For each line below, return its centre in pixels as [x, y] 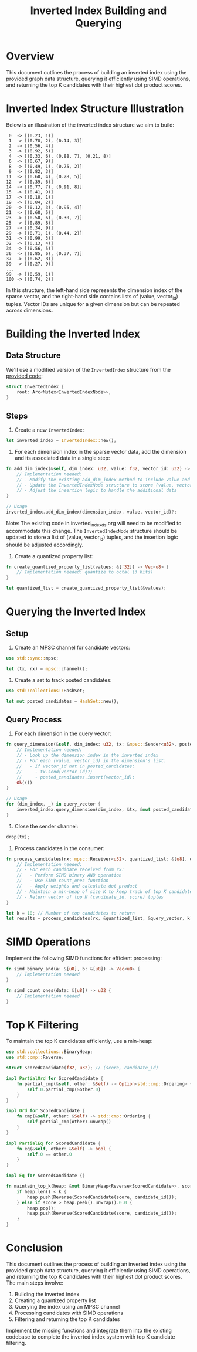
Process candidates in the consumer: [60, 848]
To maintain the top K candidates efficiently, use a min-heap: [79, 1041]
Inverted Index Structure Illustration [95, 109]
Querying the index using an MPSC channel [67, 1306]
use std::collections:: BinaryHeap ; [50, 1052]
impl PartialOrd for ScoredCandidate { [55, 1079]
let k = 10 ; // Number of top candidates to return [70, 913]
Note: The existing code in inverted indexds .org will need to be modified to [94, 524]
